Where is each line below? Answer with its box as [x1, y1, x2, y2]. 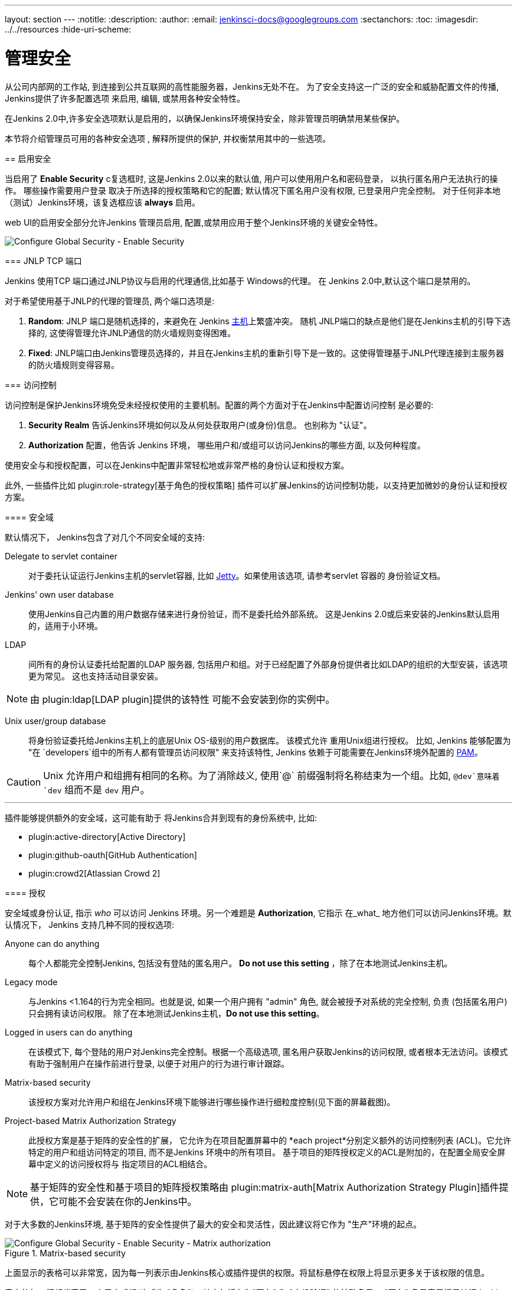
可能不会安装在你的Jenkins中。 [58, 1195, 197, 1207]
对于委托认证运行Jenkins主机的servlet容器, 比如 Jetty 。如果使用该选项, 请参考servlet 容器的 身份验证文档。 [28, 570, 446, 581]
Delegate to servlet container [5, 550, 117, 561]
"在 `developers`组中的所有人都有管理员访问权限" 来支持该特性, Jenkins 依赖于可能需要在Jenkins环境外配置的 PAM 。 [28, 747, 483, 757]
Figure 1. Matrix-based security [5, 1247, 126, 1258]
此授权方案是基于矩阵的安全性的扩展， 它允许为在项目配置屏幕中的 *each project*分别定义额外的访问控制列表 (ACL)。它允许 [28, 1135, 511, 1145]
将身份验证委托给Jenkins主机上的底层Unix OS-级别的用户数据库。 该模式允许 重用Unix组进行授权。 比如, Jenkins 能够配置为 [28, 735, 511, 745]
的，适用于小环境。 [28, 620, 103, 631]
